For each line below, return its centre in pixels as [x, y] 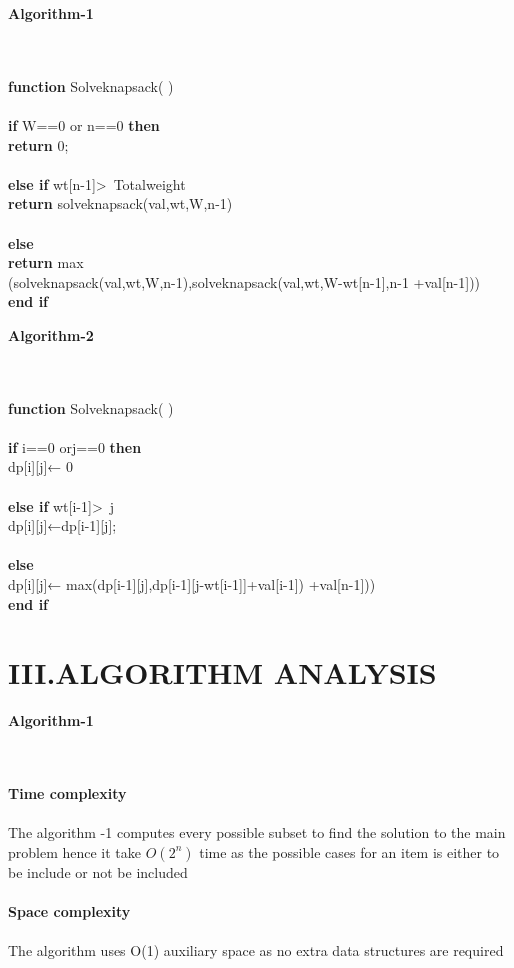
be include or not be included [98, 871]
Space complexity [69, 911]
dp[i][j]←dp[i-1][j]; [62, 525]
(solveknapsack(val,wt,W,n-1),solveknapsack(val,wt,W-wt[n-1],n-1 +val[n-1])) [244, 281]
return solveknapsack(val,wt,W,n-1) [120, 203]
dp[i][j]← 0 [40, 466]
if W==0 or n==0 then [84, 124]
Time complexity [67, 793]
